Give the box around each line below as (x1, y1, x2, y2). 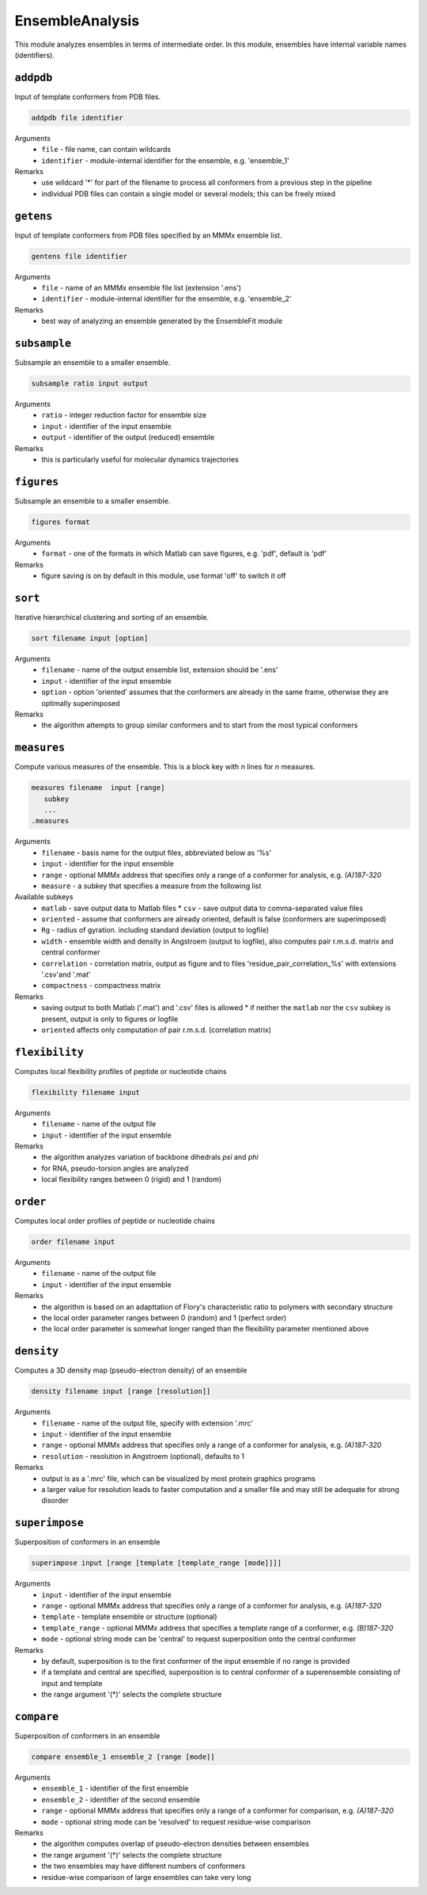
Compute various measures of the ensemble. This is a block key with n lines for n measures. (14, 762, 316, 772)
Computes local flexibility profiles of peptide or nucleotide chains (14, 1066, 227, 1076)
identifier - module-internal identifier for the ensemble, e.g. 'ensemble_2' (41, 294, 292, 304)
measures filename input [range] (31, 784, 165, 792)
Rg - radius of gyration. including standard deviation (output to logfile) (41, 925, 269, 935)
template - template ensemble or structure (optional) (41, 1612, 217, 1622)
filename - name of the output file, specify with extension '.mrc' (41, 1418, 253, 1428)
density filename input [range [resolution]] (31, 1387, 211, 1396)
